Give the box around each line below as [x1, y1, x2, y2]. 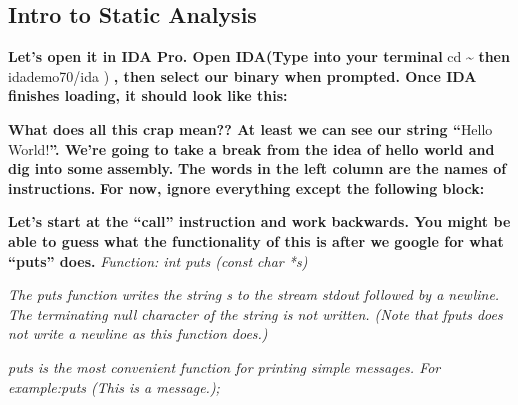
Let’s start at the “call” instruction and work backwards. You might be [8, 211, 511, 232]
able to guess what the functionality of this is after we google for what [8, 230, 504, 251]
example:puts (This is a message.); [8, 376, 220, 397]
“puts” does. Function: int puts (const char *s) [8, 250, 308, 271]
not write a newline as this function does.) [8, 323, 268, 344]
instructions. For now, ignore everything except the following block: [8, 177, 485, 198]
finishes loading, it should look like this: [8, 85, 288, 106]
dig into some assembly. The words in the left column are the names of [8, 158, 507, 179]
